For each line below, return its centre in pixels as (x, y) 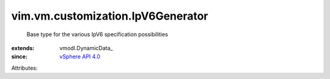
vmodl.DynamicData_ (86, 48)
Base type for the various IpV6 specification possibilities (97, 34)
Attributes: (24, 68)
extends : (23, 48)
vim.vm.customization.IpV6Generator (110, 16)
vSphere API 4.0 (80, 57)
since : (19, 57)
